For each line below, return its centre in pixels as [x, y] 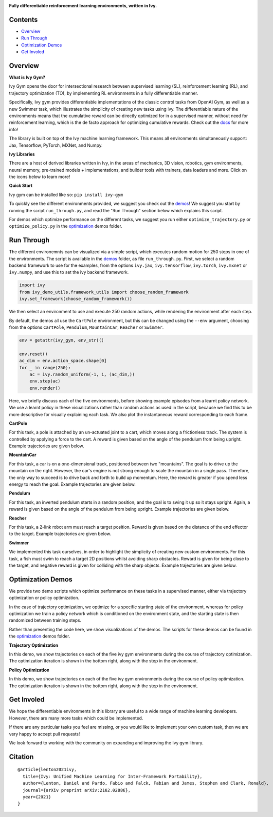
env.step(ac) [45, 381]
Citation [21, 757]
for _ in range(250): [45, 368]
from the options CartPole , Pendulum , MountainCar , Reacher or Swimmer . [86, 327]
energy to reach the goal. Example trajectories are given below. [72, 484]
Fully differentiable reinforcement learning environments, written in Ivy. [83, 6]
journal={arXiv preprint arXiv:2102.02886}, [77, 790]
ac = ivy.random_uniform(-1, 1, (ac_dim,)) [82, 374]
